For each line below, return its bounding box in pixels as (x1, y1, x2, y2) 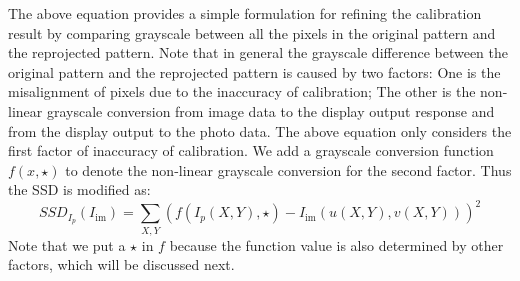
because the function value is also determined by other (169, 234, 504, 255)
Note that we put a (8, 234, 126, 255)
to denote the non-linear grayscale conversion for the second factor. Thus (65, 159, 512, 180)
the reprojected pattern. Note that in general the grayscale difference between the (8, 42, 508, 63)
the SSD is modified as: (8, 179, 151, 200)
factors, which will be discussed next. (8, 254, 235, 275)
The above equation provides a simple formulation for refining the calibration (8, 3, 482, 23)
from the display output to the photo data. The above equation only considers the (8, 120, 512, 141)
